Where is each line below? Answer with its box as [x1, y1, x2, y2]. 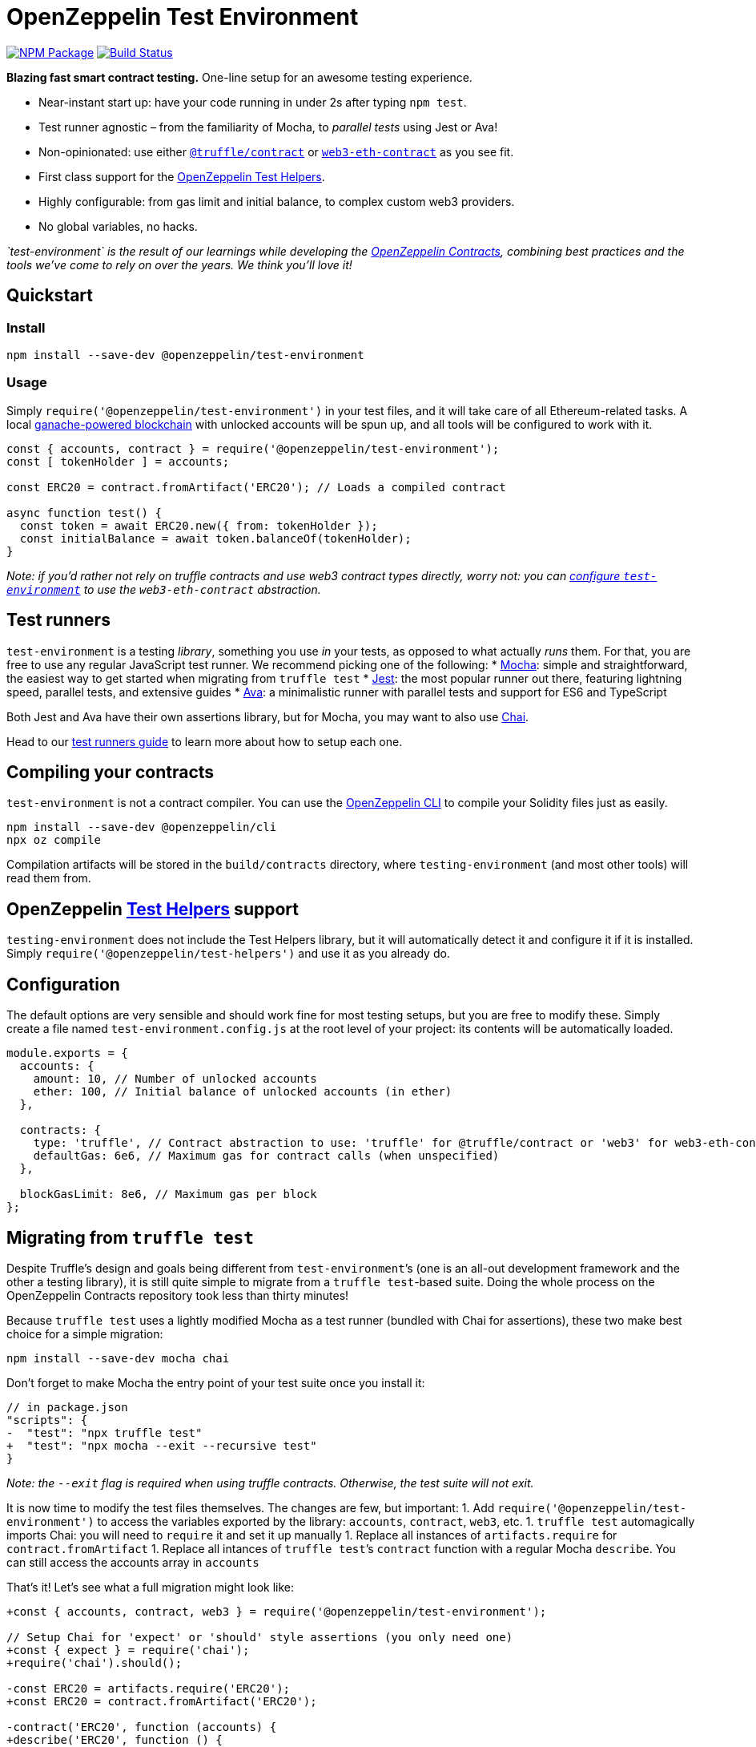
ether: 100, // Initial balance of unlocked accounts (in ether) [33, 1085, 452, 1099]
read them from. [6, 871, 91, 886]
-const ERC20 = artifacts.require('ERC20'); [6, 1681, 291, 1695]
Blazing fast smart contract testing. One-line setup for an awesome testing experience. [6, 70, 472, 84]
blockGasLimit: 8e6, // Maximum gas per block [19, 1188, 317, 1201]
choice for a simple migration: [6, 1326, 163, 1341]
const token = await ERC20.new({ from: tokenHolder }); [19, 518, 378, 532]
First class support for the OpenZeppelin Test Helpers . [38, 169, 325, 184]
